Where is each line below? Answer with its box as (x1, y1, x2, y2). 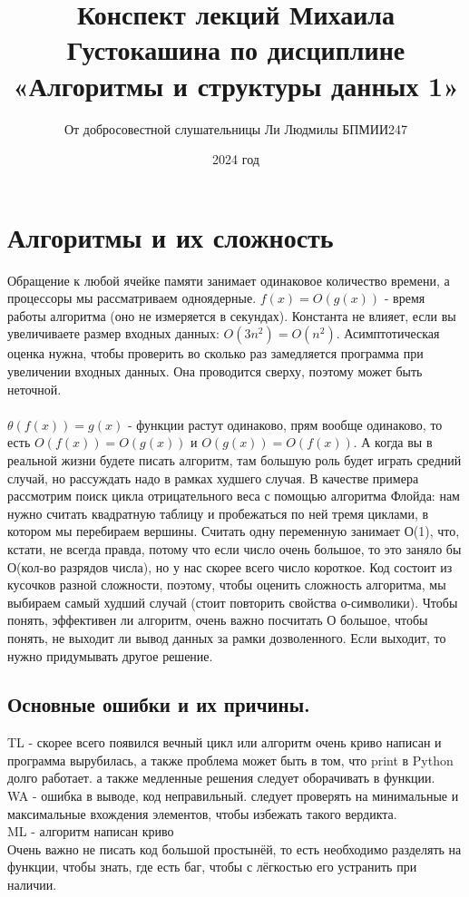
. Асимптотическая (336, 324, 440, 343)
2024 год (212, 150, 259, 169)
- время (384, 288, 425, 307)
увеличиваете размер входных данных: (7, 324, 220, 343)
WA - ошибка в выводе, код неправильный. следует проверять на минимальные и (7, 786, 459, 805)
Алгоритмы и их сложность (7, 218, 334, 255)
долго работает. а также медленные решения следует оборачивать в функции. (7, 768, 435, 787)
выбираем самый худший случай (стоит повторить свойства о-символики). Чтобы (7, 592, 458, 611)
